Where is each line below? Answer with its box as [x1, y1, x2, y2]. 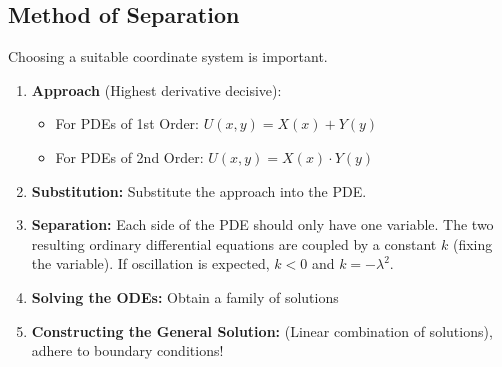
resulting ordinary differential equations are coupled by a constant [31, 233, 437, 254]
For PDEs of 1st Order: [55, 113, 199, 134]
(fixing [452, 233, 493, 254]
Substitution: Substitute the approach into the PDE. [31, 180, 367, 201]
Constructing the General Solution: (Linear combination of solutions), [31, 320, 493, 341]
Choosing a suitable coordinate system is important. [8, 46, 328, 67]
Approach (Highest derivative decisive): [31, 79, 282, 100]
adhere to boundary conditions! [31, 340, 224, 361]
